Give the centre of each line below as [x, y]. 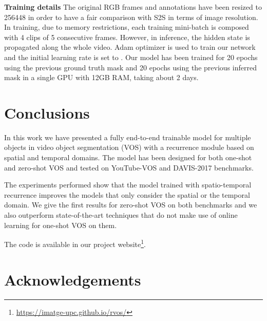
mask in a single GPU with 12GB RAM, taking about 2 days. [101, 77]
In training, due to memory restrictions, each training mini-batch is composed [127, 27]
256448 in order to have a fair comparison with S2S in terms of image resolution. [131, 17]
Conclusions [47, 112]
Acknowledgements [73, 279]
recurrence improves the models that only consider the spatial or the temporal [127, 194]
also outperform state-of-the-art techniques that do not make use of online [121, 215]
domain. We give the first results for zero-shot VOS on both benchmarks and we [131, 205]
